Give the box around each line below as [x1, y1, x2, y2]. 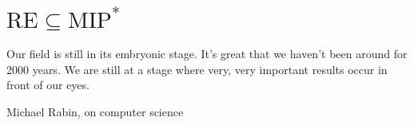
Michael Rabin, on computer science [6, 103, 184, 119]
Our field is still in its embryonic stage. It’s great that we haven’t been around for [6, 45, 408, 61]
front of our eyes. [6, 76, 90, 93]
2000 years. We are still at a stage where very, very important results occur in [6, 61, 388, 77]
